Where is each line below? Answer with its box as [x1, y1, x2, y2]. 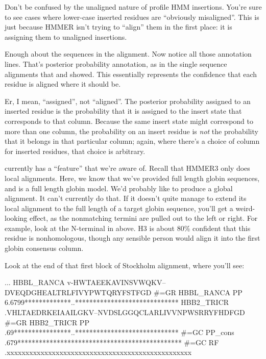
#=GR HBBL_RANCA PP [154, 287, 243, 297]
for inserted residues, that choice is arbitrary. [5, 145, 146, 156]
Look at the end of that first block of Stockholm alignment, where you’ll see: [5, 260, 245, 270]
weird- [235, 202, 255, 213]
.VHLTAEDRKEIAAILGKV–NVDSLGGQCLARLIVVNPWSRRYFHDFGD [5, 307, 245, 318]
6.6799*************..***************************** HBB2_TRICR [5, 297, 229, 307]
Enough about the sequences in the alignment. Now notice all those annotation [5, 48, 252, 59]
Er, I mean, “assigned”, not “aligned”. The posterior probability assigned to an [5, 95, 251, 106]
